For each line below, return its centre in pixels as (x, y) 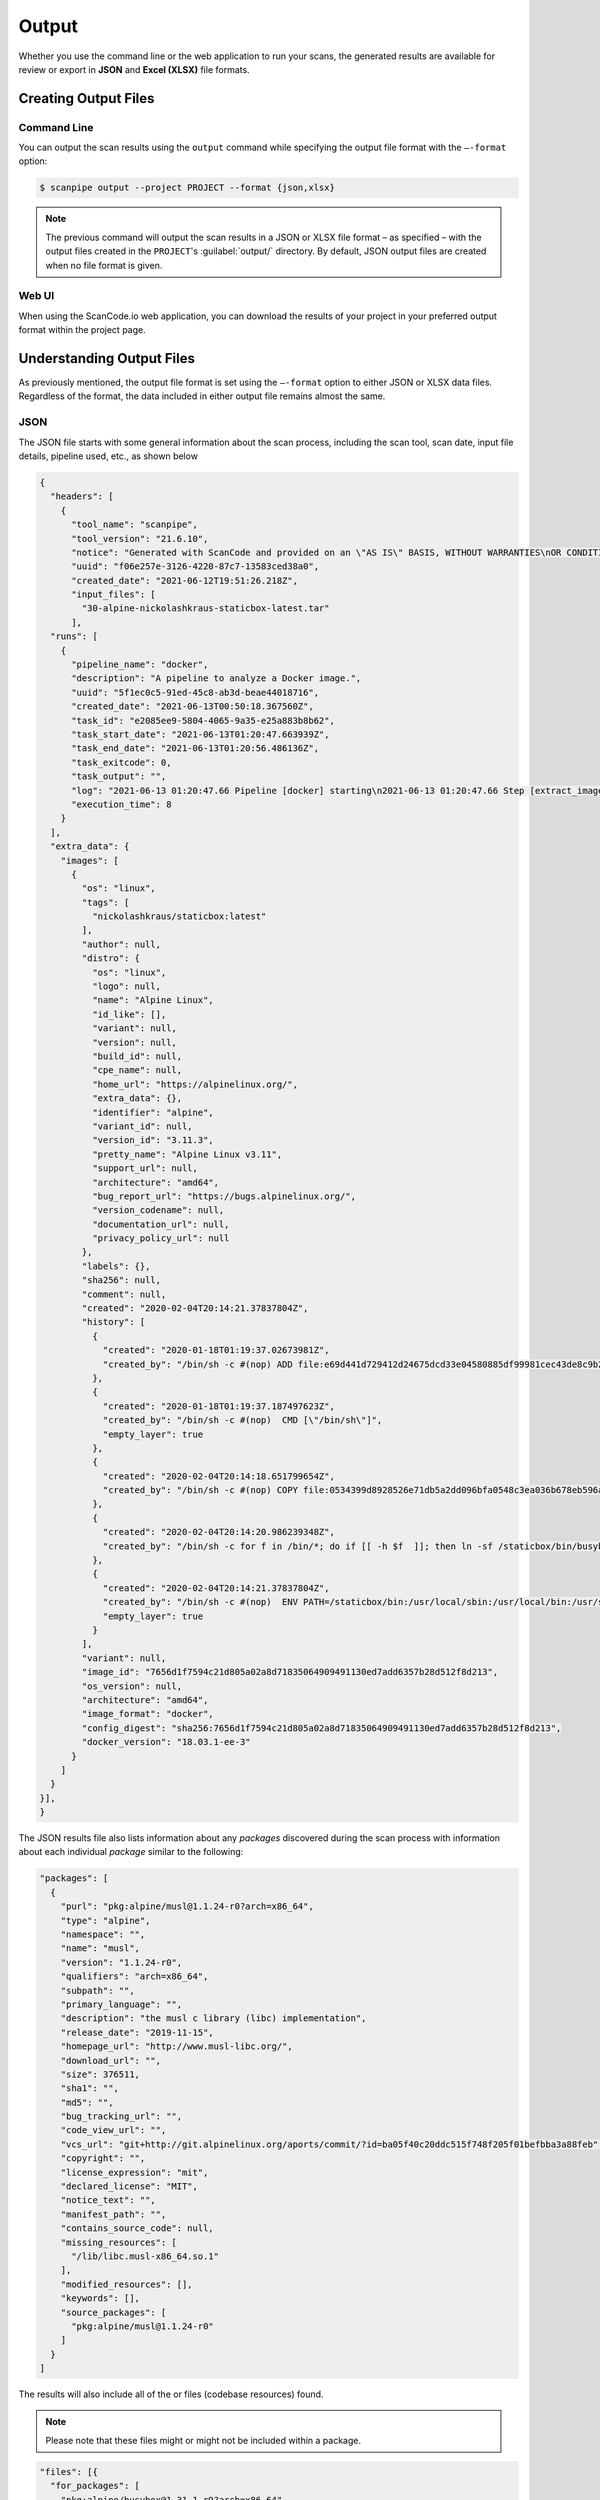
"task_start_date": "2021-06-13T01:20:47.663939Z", (200, 734)
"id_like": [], (129, 1014)
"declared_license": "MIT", (129, 2186)
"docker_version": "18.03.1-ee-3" (166, 1742)
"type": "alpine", (105, 1920)
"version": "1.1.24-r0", (121, 1962)
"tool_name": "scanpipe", (135, 524)
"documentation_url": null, (160, 1224)
